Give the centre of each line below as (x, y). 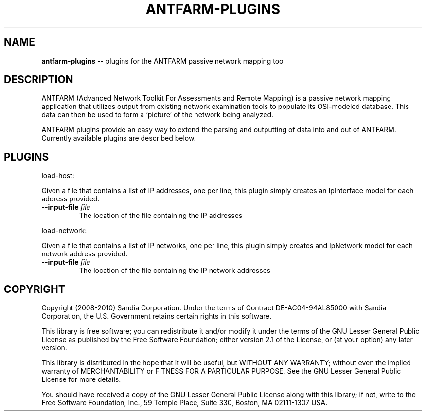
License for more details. (81, 379)
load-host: (58, 176)
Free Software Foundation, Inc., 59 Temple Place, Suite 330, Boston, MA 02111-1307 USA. (185, 403)
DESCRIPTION (39, 80)
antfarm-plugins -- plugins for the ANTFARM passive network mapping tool (163, 61)
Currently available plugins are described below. (119, 138)
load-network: (64, 231)
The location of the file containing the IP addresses (161, 216)
